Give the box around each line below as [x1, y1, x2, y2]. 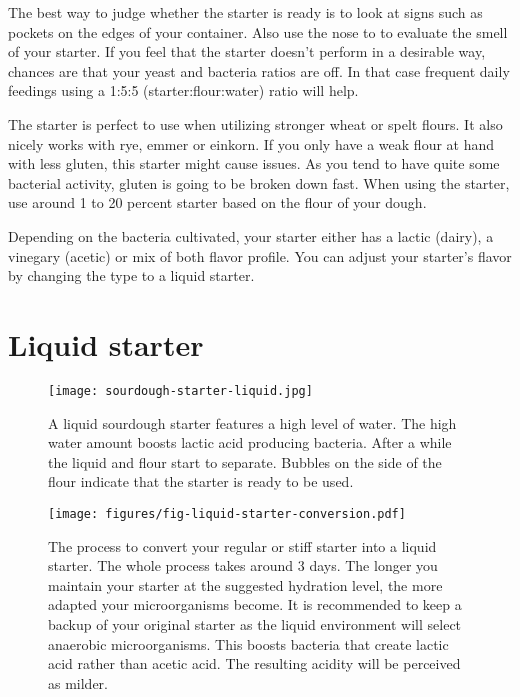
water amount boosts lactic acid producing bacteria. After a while [48, 432, 452, 453]
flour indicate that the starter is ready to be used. [48, 471, 354, 492]
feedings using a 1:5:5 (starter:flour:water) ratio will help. [8, 80, 359, 101]
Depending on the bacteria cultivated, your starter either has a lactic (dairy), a [8, 225, 494, 246]
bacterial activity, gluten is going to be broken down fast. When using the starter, [8, 172, 510, 193]
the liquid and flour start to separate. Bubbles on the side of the [48, 451, 442, 472]
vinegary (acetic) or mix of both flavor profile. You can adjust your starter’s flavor [8, 245, 512, 266]
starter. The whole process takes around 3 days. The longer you [48, 555, 438, 576]
